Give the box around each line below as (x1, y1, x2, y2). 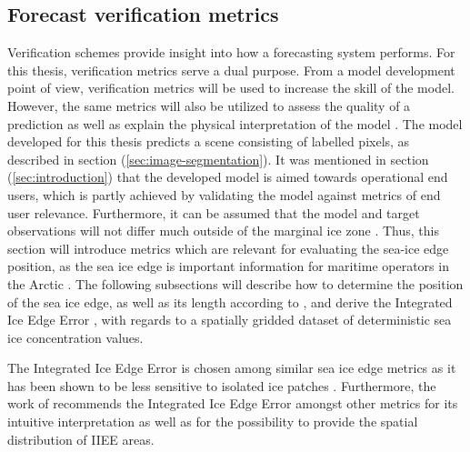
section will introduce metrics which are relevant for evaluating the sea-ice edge (7, 238, 449, 257)
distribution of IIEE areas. (7, 429, 155, 448)
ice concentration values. (7, 327, 144, 347)
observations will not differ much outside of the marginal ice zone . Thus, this (7, 221, 439, 240)
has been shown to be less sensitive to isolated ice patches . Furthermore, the (7, 376, 436, 395)
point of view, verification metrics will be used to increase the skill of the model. (7, 78, 455, 97)
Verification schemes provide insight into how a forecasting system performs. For (7, 43, 455, 62)
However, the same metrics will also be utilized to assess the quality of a (7, 95, 411, 115)
